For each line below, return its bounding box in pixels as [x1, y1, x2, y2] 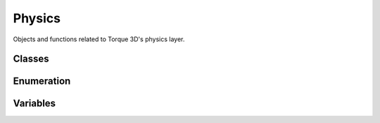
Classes [13, 53, 49, 65]
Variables [13, 98, 56, 110]
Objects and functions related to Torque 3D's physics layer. [13, 35, 185, 43]
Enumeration [13, 75, 71, 87]
